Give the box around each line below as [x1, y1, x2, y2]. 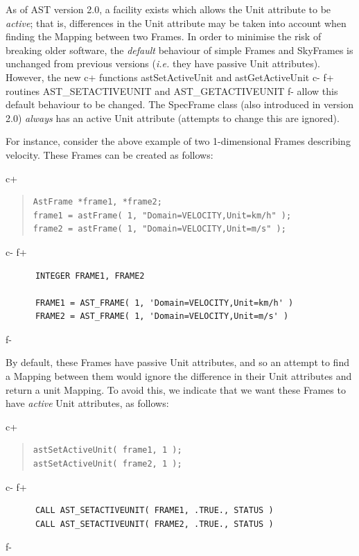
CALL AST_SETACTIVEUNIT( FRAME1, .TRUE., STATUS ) [35, 505, 274, 516]
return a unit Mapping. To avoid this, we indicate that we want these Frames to [6, 382, 346, 397]
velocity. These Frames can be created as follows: [6, 147, 213, 162]
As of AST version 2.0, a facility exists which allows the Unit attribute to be [6, 2, 331, 16]
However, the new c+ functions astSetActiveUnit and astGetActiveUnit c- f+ [6, 69, 334, 84]
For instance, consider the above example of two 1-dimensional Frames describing [6, 134, 351, 148]
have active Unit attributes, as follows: [6, 396, 169, 410]
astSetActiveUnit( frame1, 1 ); [33, 445, 182, 455]
